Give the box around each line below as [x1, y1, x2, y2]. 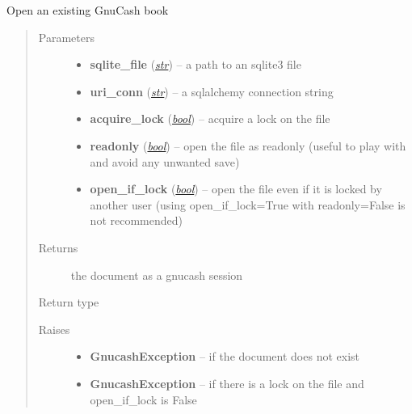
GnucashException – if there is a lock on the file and [90, 374, 364, 391]
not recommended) [90, 212, 183, 229]
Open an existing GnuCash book [6, 2, 169, 18]
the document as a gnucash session [70, 266, 243, 283]
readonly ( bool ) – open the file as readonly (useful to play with [90, 137, 406, 154]
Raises [38, 320, 70, 337]
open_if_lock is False [90, 391, 197, 408]
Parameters [38, 28, 95, 45]
